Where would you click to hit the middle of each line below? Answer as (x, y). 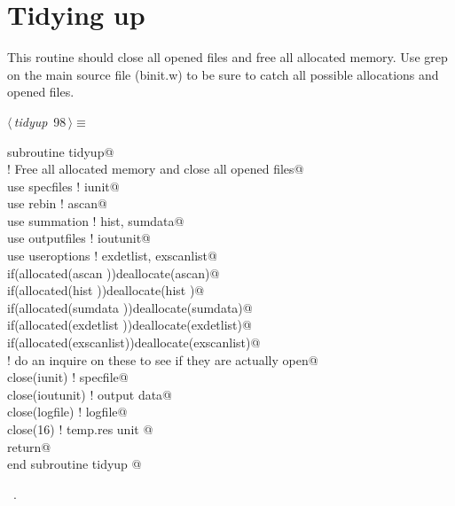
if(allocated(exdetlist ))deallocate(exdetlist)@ (129, 325)
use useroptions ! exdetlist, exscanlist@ (112, 256)
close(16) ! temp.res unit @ (80, 429)
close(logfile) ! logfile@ (67, 412)
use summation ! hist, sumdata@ (96, 220)
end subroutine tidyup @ (75, 464)
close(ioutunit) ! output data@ (90, 394)
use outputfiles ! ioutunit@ (79, 238)
